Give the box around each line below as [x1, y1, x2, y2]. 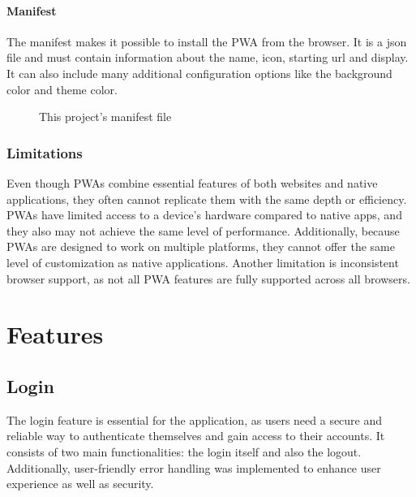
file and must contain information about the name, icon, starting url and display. [6, 49, 409, 66]
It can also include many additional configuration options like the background [6, 64, 392, 81]
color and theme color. [6, 80, 118, 97]
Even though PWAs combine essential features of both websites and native [6, 174, 378, 191]
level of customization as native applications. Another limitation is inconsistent [6, 253, 399, 270]
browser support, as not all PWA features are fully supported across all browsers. [6, 270, 410, 287]
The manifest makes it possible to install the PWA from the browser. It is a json [6, 32, 407, 50]
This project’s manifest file [39, 108, 172, 125]
